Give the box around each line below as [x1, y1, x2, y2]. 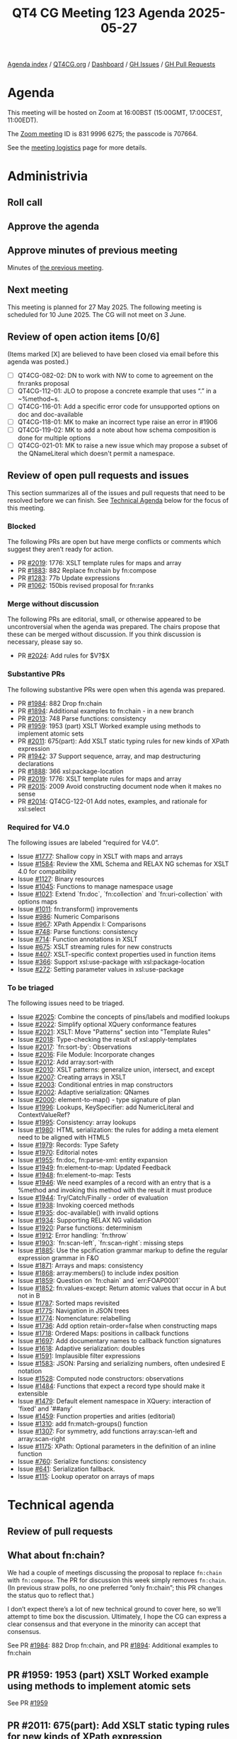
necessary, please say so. [7, 638, 83, 646]
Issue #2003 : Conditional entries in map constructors [17, 1080, 173, 1089]
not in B [17, 1291, 40, 1300]
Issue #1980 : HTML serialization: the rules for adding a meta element [17, 1126, 219, 1134]
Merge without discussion [7, 599, 99, 609]
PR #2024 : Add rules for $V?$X [17, 651, 110, 660]
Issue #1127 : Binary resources [17, 874, 105, 883]
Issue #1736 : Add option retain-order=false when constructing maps [17, 1321, 217, 1330]
